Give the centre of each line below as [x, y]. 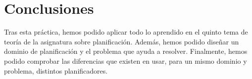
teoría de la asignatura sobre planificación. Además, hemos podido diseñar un [122, 41]
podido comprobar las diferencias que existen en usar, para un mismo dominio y [126, 60]
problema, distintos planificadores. [56, 70]
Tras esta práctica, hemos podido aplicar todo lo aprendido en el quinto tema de [126, 32]
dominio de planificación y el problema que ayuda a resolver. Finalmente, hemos [126, 51]
